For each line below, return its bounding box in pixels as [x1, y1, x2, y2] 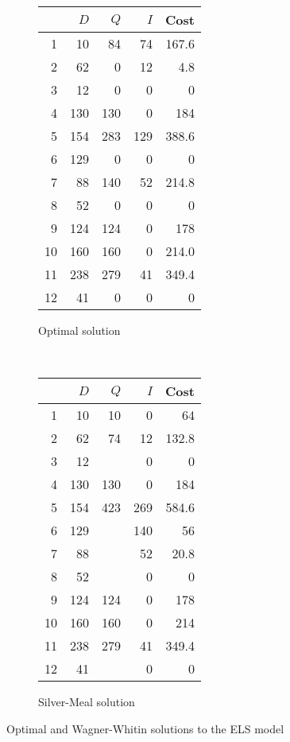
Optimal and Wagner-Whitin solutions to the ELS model [6, 720, 284, 736]
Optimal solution [38, 322, 121, 338]
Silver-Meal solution [38, 693, 135, 710]
